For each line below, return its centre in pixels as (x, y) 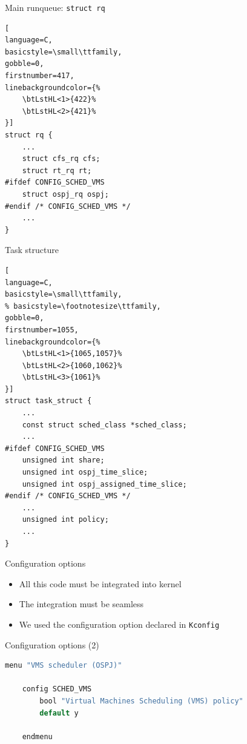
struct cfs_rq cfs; (61, 159)
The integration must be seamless (81, 604)
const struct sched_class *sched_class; (104, 425)
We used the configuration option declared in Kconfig (119, 624)
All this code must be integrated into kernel (100, 583)
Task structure (32, 250)
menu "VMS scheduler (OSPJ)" (64, 666)
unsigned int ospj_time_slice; (85, 472)
